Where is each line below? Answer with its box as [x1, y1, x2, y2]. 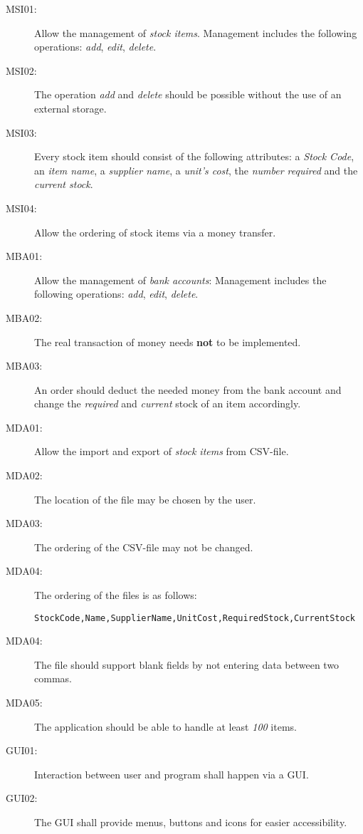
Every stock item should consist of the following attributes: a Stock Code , [34, 149, 354, 164]
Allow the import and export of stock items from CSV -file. [34, 444, 289, 459]
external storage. [34, 100, 107, 115]
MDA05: [6, 695, 43, 710]
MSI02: [6, 63, 37, 78]
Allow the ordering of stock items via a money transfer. [34, 224, 276, 239]
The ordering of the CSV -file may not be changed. [34, 539, 253, 554]
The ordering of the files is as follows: [34, 588, 197, 603]
